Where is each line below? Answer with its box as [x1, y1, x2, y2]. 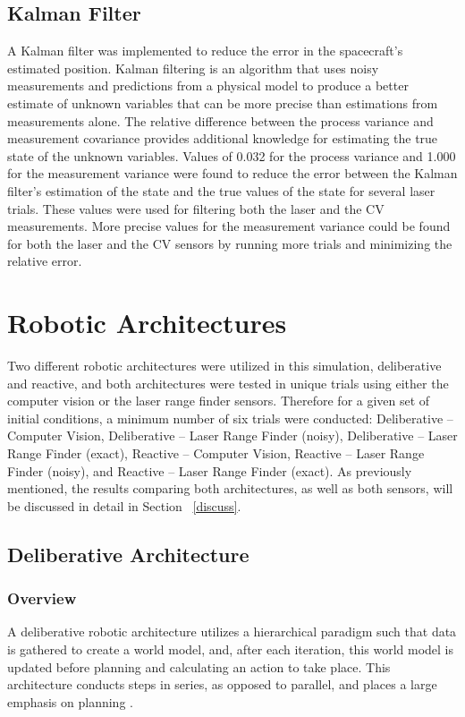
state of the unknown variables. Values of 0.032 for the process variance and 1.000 [7, 146, 456, 165]
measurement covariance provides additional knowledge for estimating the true [7, 129, 438, 148]
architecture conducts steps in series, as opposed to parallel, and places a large [7, 675, 437, 694]
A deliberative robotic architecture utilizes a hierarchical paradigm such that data [7, 622, 457, 641]
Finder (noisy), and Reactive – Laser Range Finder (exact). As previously [7, 461, 412, 480]
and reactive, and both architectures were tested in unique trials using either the [7, 373, 449, 392]
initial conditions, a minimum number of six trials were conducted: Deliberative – [7, 408, 453, 427]
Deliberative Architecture [7, 540, 249, 568]
